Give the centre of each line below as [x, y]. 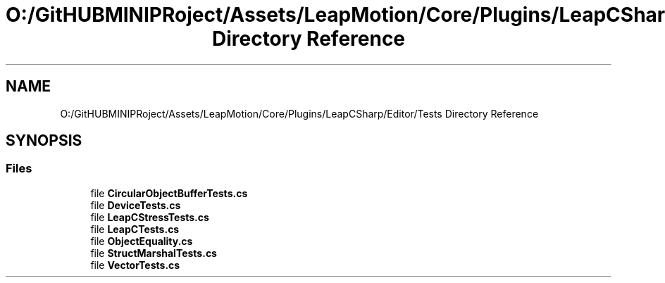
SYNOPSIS [44, 141]
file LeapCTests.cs [135, 229]
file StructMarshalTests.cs [154, 253]
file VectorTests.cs [135, 265]
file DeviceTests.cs [136, 205]
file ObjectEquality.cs [142, 241]
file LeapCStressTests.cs [150, 217]
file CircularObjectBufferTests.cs [169, 193]
